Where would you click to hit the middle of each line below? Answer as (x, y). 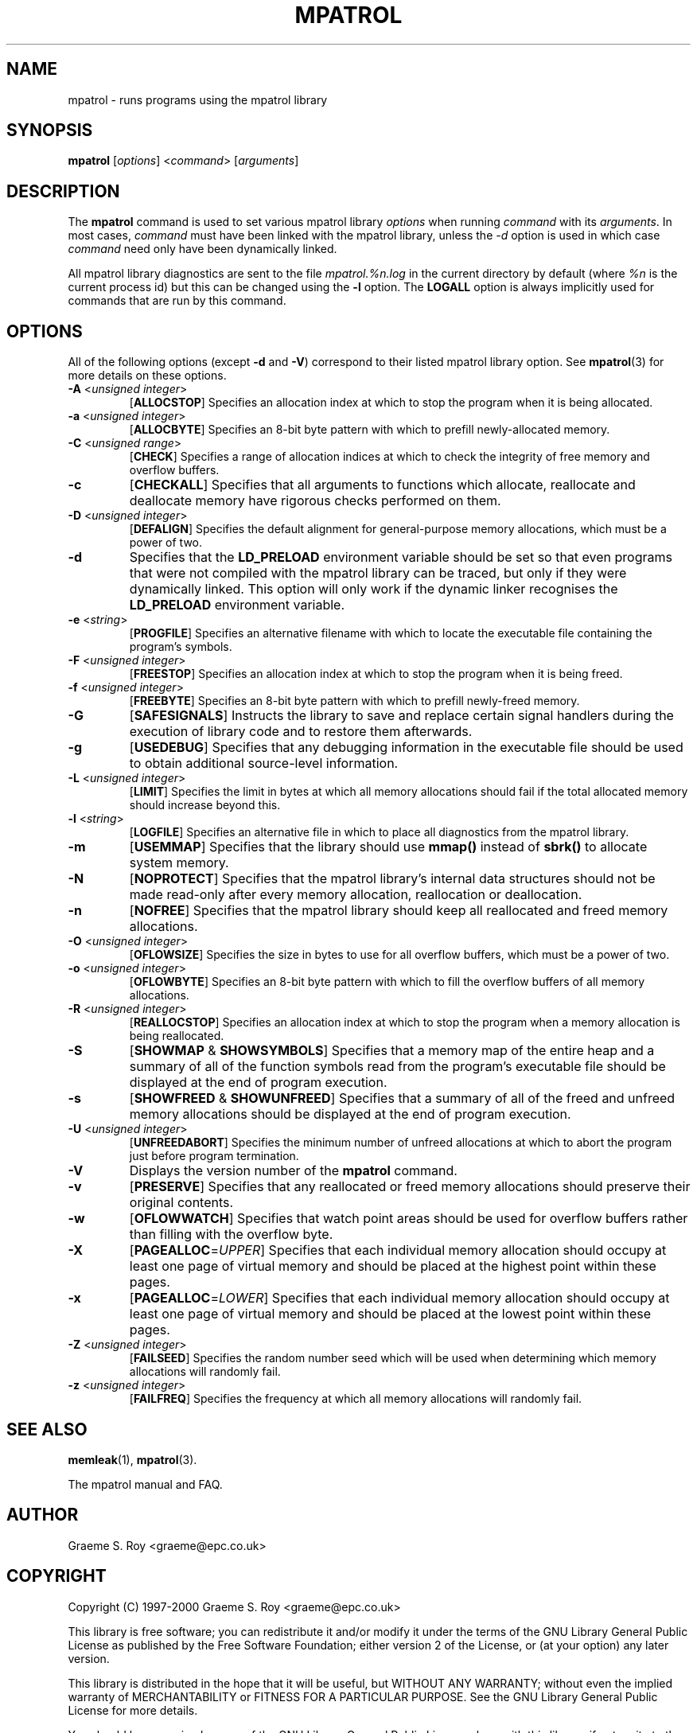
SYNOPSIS (50, 130)
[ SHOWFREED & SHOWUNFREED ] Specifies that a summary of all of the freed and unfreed (402, 1098)
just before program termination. (214, 1156)
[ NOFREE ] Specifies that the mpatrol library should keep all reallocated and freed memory (399, 911)
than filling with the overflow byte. (231, 1235)
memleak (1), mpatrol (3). (132, 1459)
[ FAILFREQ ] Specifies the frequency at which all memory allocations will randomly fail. (356, 1399)
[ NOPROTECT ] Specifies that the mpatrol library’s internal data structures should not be (392, 879)
